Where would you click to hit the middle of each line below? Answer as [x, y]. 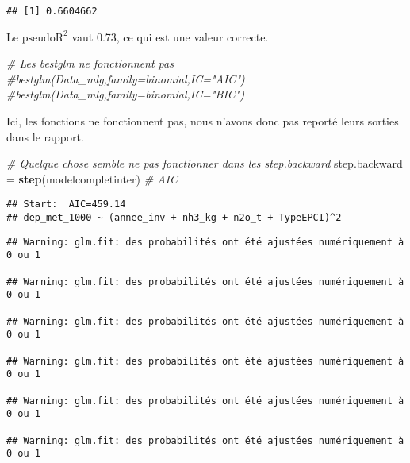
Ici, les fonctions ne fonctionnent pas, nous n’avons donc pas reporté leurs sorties [203, 121]
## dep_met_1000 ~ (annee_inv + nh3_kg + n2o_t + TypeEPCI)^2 [174, 218]
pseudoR [43, 38]
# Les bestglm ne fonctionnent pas [90, 63]
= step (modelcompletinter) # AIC [92, 178]
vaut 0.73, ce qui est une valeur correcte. [170, 36]
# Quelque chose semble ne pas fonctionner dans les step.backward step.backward [205, 163]
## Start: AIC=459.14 [66, 204]
